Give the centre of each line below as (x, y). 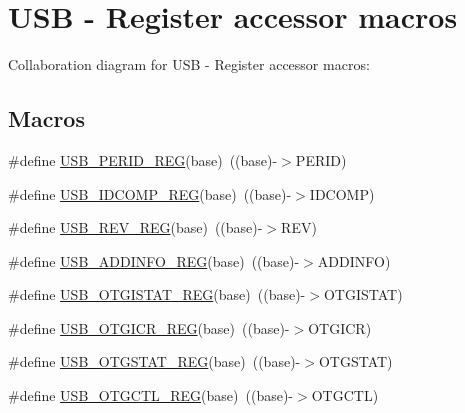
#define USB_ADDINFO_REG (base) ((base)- (154, 260)
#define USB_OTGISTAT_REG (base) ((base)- (157, 294)
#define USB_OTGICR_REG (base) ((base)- (149, 327)
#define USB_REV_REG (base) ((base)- (135, 227)
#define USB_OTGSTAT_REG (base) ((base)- (154, 361)
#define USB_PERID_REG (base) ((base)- (143, 159)
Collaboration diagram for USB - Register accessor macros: (189, 64)
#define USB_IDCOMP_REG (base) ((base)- (150, 193)
